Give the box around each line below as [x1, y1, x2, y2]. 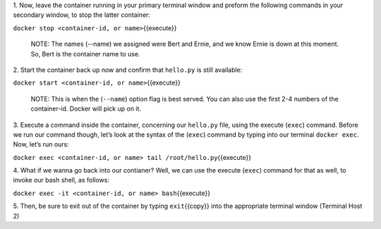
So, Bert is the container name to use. [30, 49, 140, 58]
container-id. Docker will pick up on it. [30, 104, 141, 113]
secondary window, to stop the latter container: [13, 11, 151, 19]
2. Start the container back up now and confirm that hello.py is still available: [13, 66, 243, 74]
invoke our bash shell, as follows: [13, 176, 109, 185]
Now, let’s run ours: [13, 140, 70, 149]
